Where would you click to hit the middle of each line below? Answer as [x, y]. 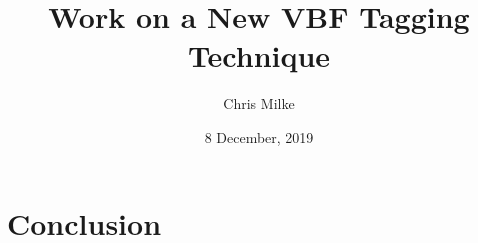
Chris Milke [259, 103]
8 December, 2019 [259, 136]
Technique [259, 55]
